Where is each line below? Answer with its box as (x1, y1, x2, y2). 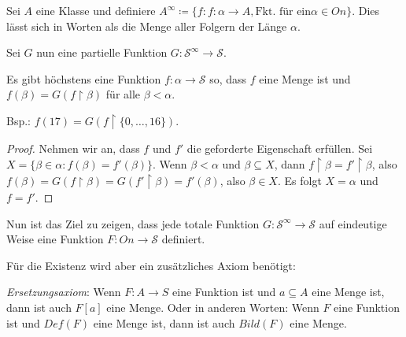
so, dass (209, 70, 247, 87)
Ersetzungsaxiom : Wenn (6, 283, 121, 300)
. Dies (352, 2, 380, 18)
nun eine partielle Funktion (36, 44, 168, 61)
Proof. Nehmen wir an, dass (6, 140, 140, 157)
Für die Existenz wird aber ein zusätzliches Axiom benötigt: (6, 257, 296, 273)
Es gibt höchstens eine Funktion (6, 70, 161, 87)
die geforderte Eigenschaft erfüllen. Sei (186, 140, 373, 157)
